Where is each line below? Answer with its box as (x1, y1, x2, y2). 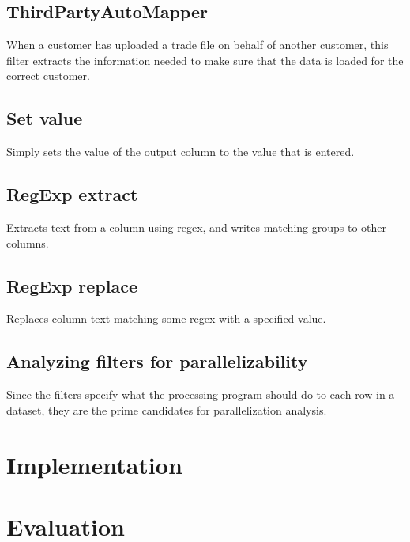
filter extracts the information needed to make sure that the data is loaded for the (6, 51, 404, 68)
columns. (6, 234, 49, 251)
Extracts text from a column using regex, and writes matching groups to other (6, 218, 387, 235)
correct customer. (6, 67, 90, 84)
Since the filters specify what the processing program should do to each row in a (6, 386, 395, 403)
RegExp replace (6, 273, 138, 298)
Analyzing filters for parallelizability (6, 349, 308, 373)
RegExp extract (6, 182, 138, 207)
